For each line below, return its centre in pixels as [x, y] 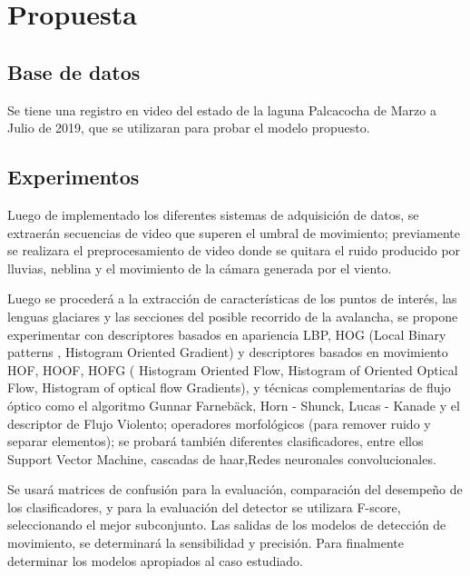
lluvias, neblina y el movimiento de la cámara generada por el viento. [200, 268]
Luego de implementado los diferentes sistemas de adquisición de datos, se [213, 214]
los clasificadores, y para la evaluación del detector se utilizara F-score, [204, 506]
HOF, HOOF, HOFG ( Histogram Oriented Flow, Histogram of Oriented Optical [233, 369]
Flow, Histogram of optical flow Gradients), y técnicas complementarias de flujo [229, 387]
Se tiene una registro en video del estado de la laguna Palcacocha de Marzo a [222, 109]
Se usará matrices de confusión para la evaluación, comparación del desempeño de [235, 489]
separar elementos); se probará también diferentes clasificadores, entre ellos [215, 441]
